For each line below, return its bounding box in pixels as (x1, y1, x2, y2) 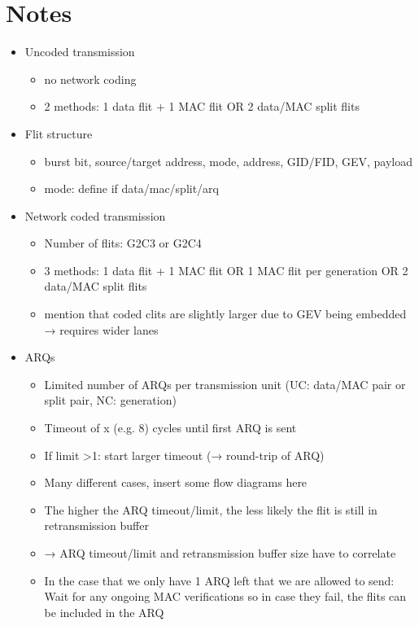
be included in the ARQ (44, 603, 164, 620)
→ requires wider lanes (44, 321, 159, 338)
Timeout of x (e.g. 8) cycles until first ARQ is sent (44, 419, 297, 436)
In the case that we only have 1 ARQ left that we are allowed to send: (44, 571, 395, 589)
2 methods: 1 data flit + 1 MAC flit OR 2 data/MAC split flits (44, 98, 360, 115)
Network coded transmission (24, 207, 166, 224)
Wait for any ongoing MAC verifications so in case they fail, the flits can (44, 588, 407, 605)
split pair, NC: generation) (44, 392, 177, 409)
